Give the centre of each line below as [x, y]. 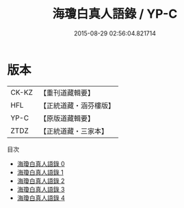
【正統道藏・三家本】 [74, 131]
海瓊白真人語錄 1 [40, 172]
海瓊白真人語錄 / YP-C [115, 14]
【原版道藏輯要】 [67, 118]
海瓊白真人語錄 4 [41, 198]
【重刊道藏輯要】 [67, 93]
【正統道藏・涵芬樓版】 [77, 105]
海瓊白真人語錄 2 [41, 181]
